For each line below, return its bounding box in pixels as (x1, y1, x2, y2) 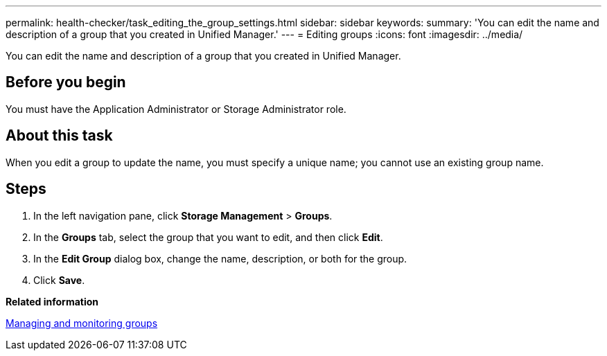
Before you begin (6, 73, 126, 91)
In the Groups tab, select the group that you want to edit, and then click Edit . (33, 231, 383, 243)
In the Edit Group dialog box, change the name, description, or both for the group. (33, 252, 407, 265)
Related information (6, 295, 99, 308)
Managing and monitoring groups (6, 317, 158, 329)
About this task (6, 127, 113, 145)
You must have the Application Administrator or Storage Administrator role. (6, 103, 346, 115)
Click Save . (33, 274, 85, 286)
